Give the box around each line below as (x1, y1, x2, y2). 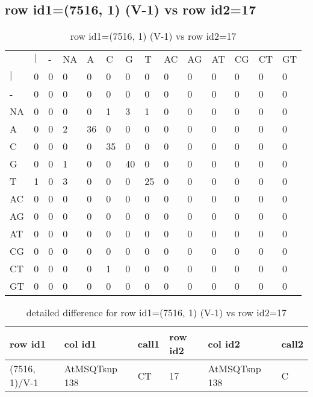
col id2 (208, 336, 240, 351)
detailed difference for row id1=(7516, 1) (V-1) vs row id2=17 (26, 305, 287, 320)
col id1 (64, 336, 96, 351)
